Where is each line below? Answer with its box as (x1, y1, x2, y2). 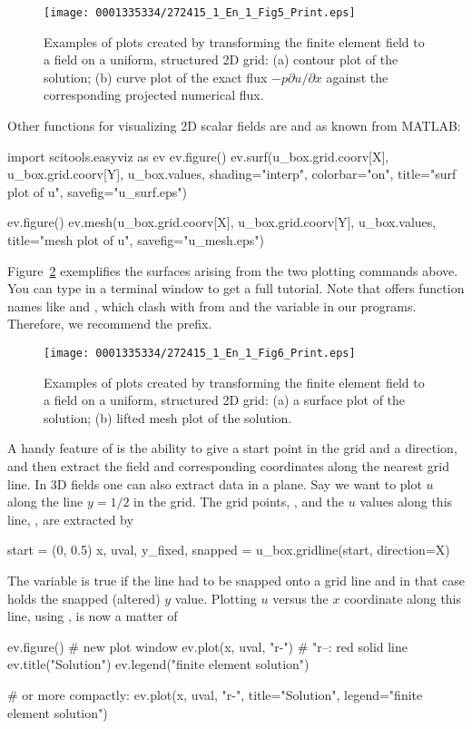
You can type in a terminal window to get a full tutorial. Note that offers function (7, 279, 465, 298)
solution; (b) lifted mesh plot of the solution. (44, 408, 292, 427)
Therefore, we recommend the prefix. (7, 314, 212, 333)
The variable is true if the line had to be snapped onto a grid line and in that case (7, 570, 465, 589)
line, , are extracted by (7, 509, 133, 528)
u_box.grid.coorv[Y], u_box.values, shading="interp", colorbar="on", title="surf (7, 164, 457, 183)
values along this (359, 492, 453, 511)
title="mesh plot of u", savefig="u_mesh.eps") (7, 231, 264, 249)
